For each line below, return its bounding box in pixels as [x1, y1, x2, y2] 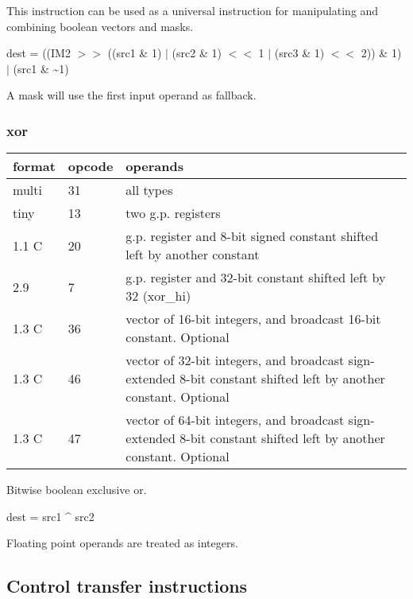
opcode [68, 157, 114, 176]
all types [125, 181, 173, 200]
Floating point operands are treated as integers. [6, 535, 238, 551]
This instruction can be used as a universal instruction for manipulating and [6, 2, 379, 18]
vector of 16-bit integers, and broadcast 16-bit [125, 309, 381, 329]
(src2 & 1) [172, 45, 222, 61]
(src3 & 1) [274, 45, 325, 61]
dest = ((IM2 [6, 45, 71, 61]
